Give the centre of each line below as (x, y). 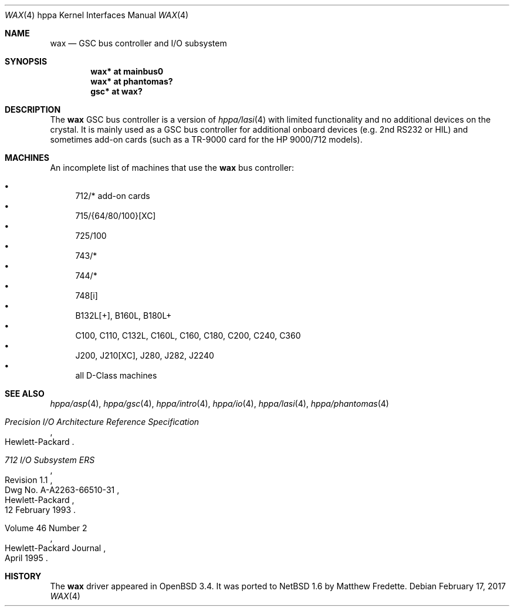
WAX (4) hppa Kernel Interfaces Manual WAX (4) (97, 15)
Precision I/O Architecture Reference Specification (102, 422)
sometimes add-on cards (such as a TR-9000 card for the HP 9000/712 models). (206, 139)
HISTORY (23, 576)
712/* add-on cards (113, 196)
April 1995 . (26, 558)
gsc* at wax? (116, 91)
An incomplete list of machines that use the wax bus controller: (172, 168)
